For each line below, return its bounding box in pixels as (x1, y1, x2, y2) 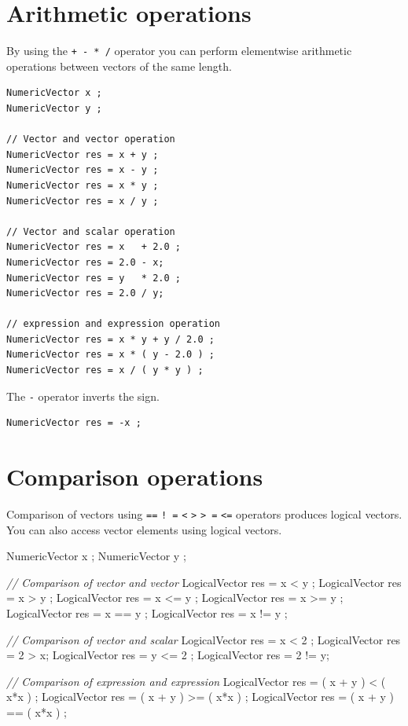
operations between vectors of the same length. (6, 57, 232, 74)
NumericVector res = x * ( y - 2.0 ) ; (6, 349, 215, 361)
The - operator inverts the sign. (6, 387, 160, 404)
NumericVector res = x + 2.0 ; (6, 241, 181, 253)
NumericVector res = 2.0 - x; (6, 256, 164, 268)
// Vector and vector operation (6, 134, 175, 145)
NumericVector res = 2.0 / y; (6, 288, 164, 299)
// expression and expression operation (6, 318, 221, 330)
